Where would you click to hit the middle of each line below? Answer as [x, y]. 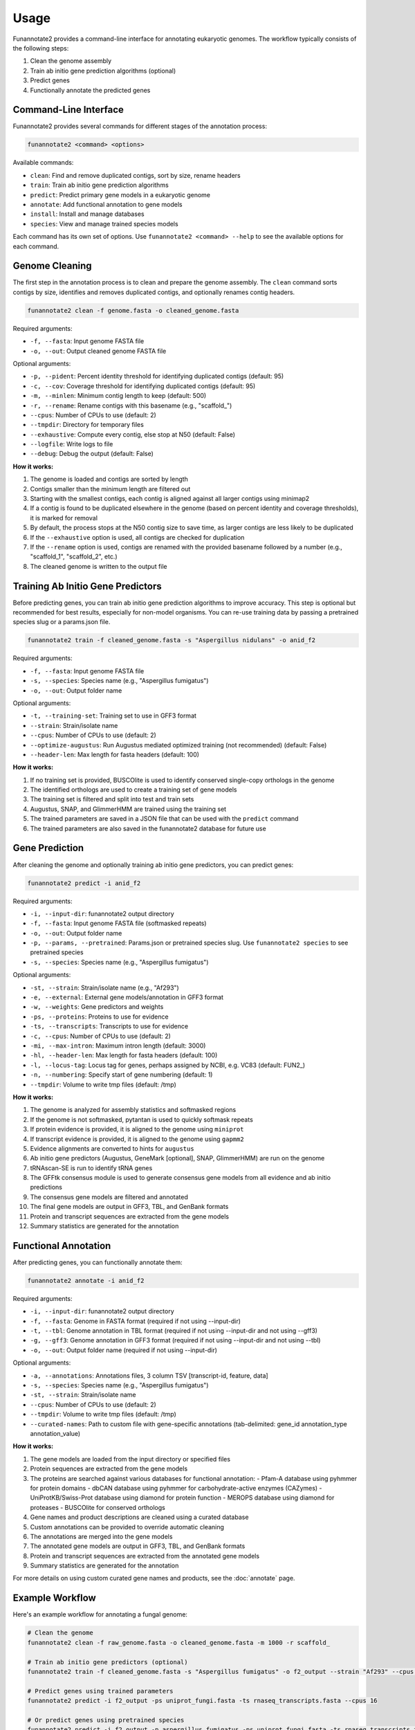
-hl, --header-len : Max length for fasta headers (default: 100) [124, 1055]
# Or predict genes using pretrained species [106, 1720]
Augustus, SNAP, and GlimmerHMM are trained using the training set [128, 809]
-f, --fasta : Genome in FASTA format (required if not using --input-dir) [136, 1321]
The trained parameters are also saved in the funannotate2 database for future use [148, 828]
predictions [46, 1187]
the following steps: [41, 48]
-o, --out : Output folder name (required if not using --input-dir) [124, 1350]
